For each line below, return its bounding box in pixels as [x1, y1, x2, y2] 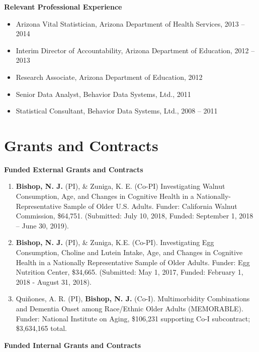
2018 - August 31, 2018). [16, 276, 92, 287]
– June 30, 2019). [16, 220, 69, 230]
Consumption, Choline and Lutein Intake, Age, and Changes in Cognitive [16, 247, 243, 258]
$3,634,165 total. [16, 323, 67, 333]
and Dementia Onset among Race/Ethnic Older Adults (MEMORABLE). [16, 303, 243, 313]
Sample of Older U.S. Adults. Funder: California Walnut [63, 200, 237, 211]
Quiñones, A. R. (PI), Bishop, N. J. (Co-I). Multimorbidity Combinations [16, 293, 250, 304]
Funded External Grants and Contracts [4, 164, 143, 174]
